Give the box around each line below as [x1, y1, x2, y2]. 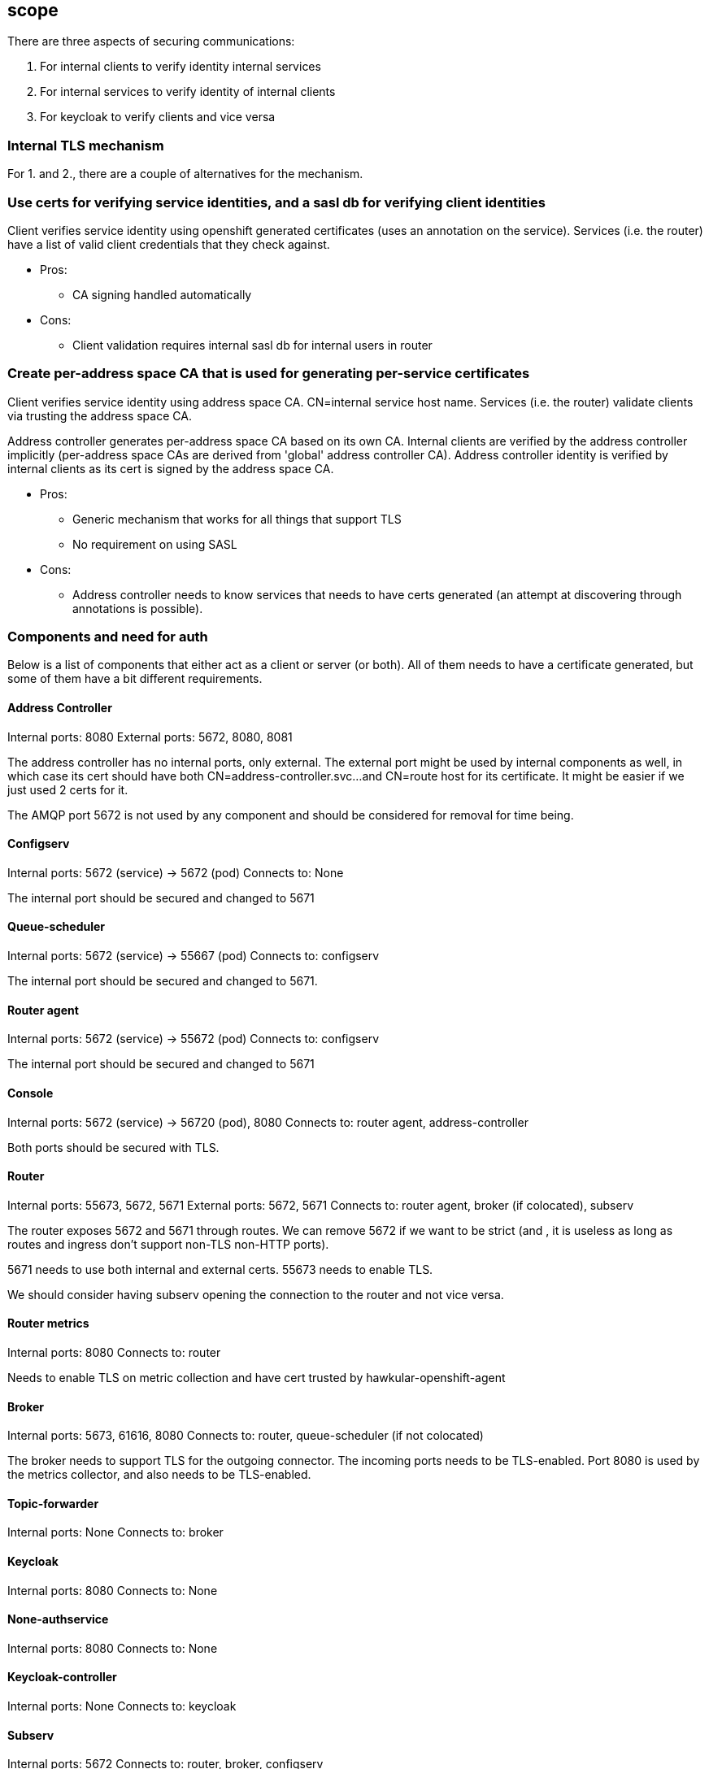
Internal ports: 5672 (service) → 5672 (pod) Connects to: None [7, 865, 344, 880]
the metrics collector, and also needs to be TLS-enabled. [7, 1467, 311, 1482]
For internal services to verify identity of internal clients [40, 85, 336, 99]
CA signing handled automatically [72, 287, 252, 302]
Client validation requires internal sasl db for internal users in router [72, 337, 433, 352]
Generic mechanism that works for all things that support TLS [72, 511, 402, 526]
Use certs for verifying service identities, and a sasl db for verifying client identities [7, 193, 546, 211]
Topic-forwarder [7, 1496, 99, 1510]
